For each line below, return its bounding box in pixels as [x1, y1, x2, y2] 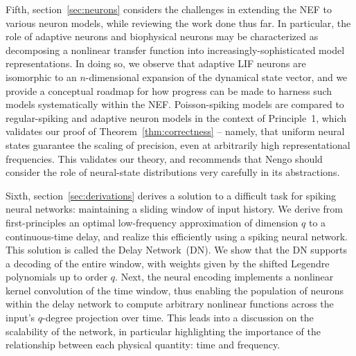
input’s [6, 310, 35, 325]
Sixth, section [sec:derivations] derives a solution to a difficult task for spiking [6, 188, 337, 202]
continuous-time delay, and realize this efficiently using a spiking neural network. [6, 229, 348, 243]
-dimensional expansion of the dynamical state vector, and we [85, 69, 348, 84]
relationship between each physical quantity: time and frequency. [6, 337, 281, 352]
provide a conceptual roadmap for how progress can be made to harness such [6, 83, 332, 98]
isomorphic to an [6, 69, 77, 84]
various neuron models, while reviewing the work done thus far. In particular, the [6, 15, 351, 30]
